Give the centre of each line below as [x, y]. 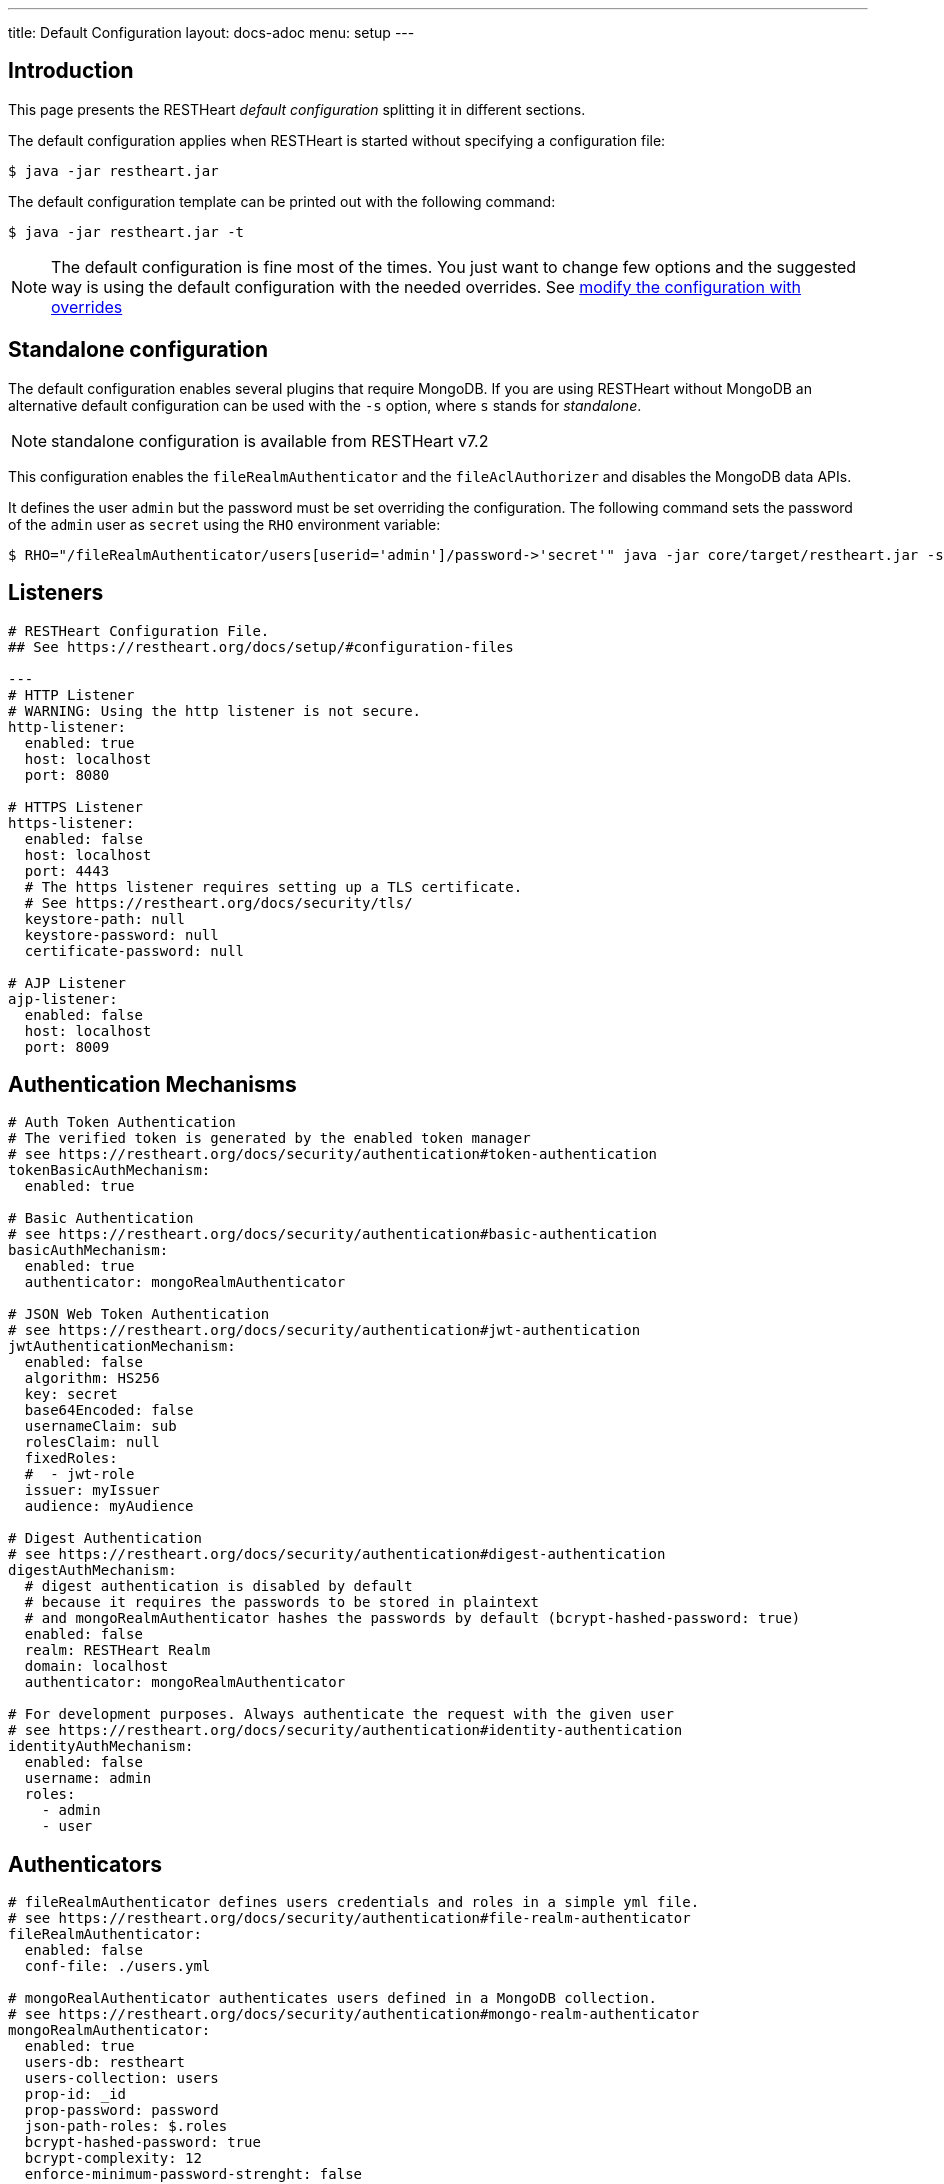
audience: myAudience [109, 1506]
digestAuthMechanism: [92, 1570]
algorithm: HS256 [92, 1378]
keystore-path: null [105, 918]
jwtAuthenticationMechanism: [122, 1346]
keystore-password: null [121, 934]
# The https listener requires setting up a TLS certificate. [273, 886]
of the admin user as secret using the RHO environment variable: [224, 524]
